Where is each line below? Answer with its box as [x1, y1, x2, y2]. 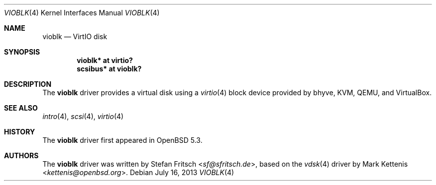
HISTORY [4, 127, 35, 136]
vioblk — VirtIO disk [42, 32, 108, 41]
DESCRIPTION [4, 80, 52, 88]
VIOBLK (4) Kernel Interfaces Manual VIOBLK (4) [4, 8, 160, 17]
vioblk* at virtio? [77, 56, 133, 64]
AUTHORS [4, 151, 39, 160]
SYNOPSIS [4, 48, 40, 56]
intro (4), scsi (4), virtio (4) [42, 112, 124, 121]
